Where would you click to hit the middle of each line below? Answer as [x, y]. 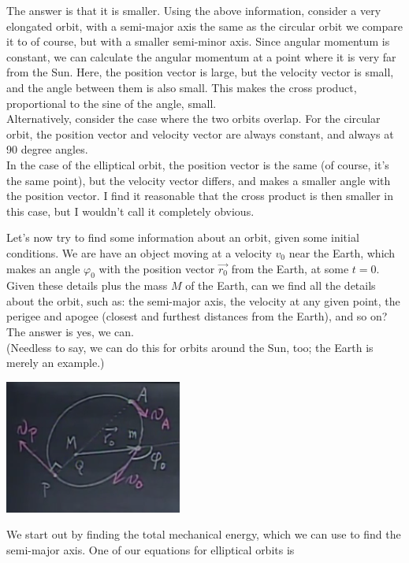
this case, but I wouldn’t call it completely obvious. [130, 211]
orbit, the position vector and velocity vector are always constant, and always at [200, 133]
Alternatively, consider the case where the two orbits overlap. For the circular [193, 119]
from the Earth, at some [290, 268]
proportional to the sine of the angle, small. [112, 103]
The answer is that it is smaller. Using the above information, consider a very [194, 10]
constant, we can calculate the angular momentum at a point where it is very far [201, 56]
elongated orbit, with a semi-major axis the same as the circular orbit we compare [204, 26]
